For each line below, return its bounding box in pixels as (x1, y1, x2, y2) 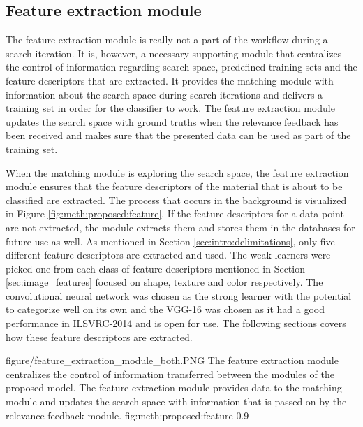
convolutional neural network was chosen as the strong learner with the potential (6, 288, 352, 303)
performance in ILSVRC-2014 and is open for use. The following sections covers (6, 316, 346, 331)
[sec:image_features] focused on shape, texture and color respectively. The (6, 275, 323, 289)
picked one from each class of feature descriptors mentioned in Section (6, 261, 305, 275)
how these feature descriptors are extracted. (6, 329, 193, 344)
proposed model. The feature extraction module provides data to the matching (6, 380, 342, 395)
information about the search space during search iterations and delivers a (6, 87, 323, 101)
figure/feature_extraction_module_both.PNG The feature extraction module (6, 353, 339, 368)
